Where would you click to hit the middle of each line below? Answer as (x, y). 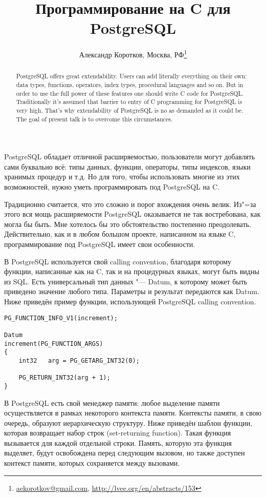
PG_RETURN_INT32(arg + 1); (64, 378)
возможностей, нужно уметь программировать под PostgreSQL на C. (112, 187)
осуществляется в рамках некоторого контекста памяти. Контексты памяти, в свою (133, 413)
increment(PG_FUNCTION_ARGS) (54, 344)
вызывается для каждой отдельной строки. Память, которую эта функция (118, 442)
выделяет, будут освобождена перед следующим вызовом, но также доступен (125, 453)
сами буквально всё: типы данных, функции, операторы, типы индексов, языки (127, 166)
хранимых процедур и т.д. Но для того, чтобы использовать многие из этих (122, 177)
